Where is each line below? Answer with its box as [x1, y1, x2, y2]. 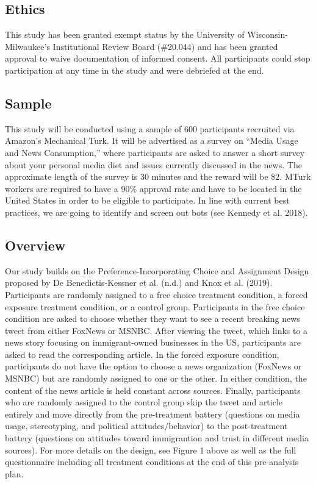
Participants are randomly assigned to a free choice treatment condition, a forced [5, 288, 308, 301]
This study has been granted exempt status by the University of [5, 28, 245, 41]
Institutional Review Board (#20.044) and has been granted [52, 40, 278, 52]
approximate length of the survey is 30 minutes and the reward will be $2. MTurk [5, 170, 311, 183]
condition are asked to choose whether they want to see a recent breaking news [5, 312, 300, 325]
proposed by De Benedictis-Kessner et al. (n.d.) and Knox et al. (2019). [5, 276, 273, 289]
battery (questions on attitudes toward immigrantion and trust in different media [5, 432, 309, 444]
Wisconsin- [247, 28, 288, 41]
